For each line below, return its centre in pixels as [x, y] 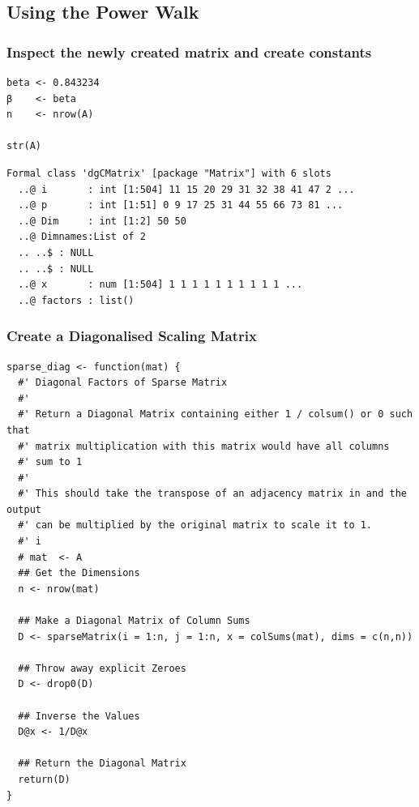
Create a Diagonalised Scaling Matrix [132, 336]
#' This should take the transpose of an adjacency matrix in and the [212, 494]
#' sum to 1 [50, 462]
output [24, 509]
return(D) [44, 779]
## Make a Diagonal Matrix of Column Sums [134, 621]
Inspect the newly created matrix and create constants [189, 51]
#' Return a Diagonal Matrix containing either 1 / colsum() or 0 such [216, 414]
